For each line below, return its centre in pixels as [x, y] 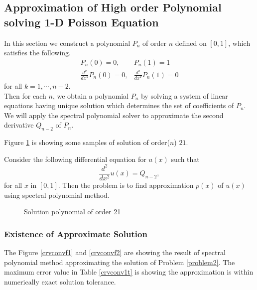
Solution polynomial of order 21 [72, 212]
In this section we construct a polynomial [67, 43]
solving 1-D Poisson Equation [81, 22]
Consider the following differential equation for [75, 159]
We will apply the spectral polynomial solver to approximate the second [114, 115]
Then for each [25, 95]
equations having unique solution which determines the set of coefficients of [119, 105]
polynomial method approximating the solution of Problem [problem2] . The [120, 262]
